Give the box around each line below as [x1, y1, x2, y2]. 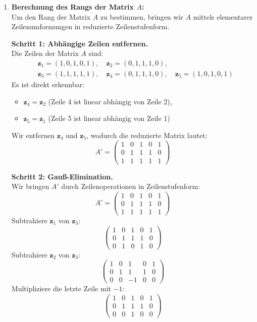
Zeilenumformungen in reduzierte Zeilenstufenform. [11, 21, 170, 32]
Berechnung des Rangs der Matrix [11, 2, 134, 12]
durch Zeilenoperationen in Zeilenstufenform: [61, 181, 200, 191]
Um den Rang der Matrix [11, 11, 91, 22]
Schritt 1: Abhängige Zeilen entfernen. [11, 38, 148, 48]
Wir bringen [11, 181, 49, 191]
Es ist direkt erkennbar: [11, 79, 85, 90]
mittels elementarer [193, 11, 253, 22]
